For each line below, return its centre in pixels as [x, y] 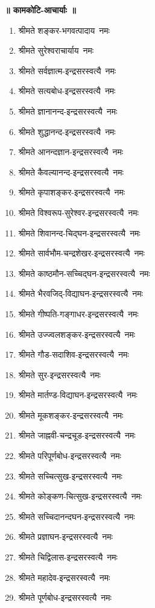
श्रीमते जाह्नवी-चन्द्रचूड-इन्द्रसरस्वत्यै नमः [77, 435]
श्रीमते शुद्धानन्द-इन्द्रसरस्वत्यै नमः [67, 131]
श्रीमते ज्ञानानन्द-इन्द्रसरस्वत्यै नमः [68, 111]
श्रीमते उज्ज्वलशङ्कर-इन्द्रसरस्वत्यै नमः [77, 334]
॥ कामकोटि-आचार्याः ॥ [40, 10]
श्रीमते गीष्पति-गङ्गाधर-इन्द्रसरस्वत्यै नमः [78, 313]
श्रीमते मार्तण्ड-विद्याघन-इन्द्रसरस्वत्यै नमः [78, 395]
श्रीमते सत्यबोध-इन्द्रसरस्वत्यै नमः [67, 91]
